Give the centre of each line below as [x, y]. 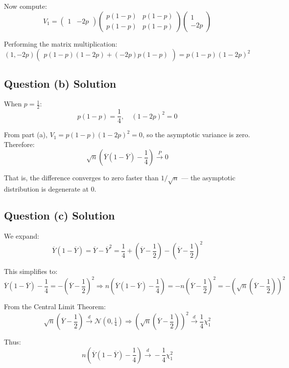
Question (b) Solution [60, 83]
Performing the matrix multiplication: [61, 43]
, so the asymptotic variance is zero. [196, 135]
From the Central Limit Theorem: [55, 307]
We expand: [22, 236]
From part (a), [26, 135]
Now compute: [25, 6]
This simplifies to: [31, 271]
